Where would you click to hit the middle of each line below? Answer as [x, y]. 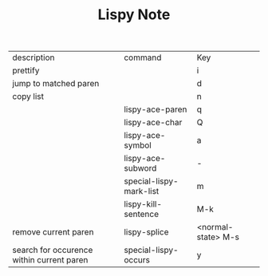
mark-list [141, 191]
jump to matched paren [56, 84]
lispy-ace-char [153, 123]
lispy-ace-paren [155, 109]
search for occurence [53, 250]
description [33, 57]
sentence [141, 215]
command [142, 57]
